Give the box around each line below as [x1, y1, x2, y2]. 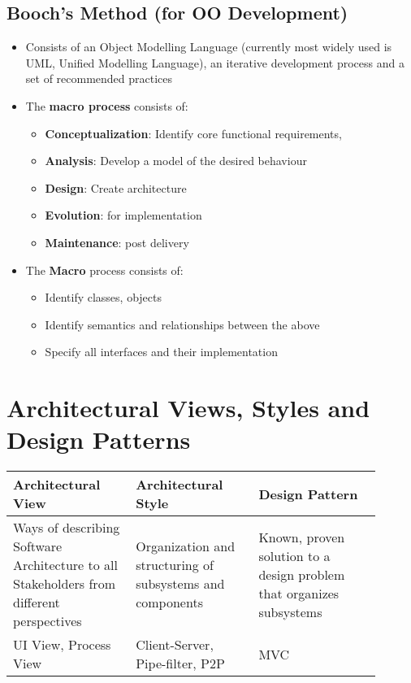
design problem [258, 564, 345, 584]
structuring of [136, 555, 214, 575]
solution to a [258, 546, 331, 565]
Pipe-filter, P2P [136, 654, 225, 673]
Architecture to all [13, 555, 118, 575]
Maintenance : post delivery [45, 233, 189, 250]
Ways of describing [13, 518, 120, 537]
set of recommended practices [25, 70, 173, 87]
